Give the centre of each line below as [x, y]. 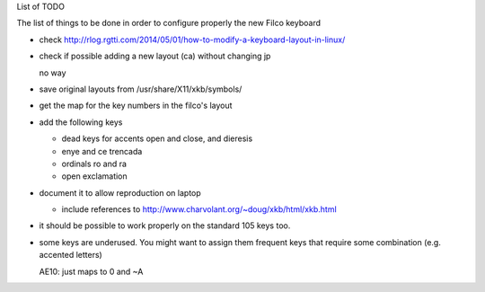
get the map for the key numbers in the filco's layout [136, 106]
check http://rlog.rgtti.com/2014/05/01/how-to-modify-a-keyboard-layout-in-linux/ [192, 40]
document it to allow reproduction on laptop [120, 192]
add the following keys [81, 122]
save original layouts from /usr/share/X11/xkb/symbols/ [141, 89]
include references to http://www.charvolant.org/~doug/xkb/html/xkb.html [199, 209]
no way [53, 73]
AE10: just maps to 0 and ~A [91, 271]
